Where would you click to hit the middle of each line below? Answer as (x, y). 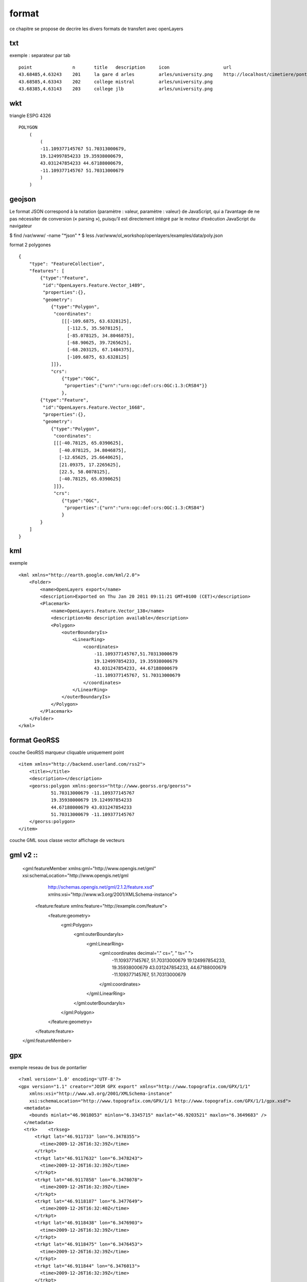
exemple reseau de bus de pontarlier (48, 1067)
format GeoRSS (35, 740)
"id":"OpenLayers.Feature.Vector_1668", (94, 407)
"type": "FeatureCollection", (67, 264)
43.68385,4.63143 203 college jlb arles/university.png (116, 89)
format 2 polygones (30, 245)
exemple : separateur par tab (40, 55)
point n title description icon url (125, 67)
